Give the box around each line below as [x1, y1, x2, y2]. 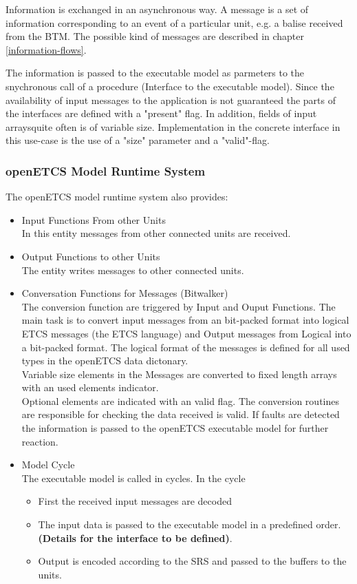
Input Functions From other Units [21, 212, 166, 227]
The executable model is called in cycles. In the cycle [21, 470, 246, 485]
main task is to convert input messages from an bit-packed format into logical [21, 313, 349, 327]
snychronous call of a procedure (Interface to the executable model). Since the [6, 79, 334, 93]
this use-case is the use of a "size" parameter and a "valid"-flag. [6, 133, 270, 147]
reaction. [21, 434, 58, 448]
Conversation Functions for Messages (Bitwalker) [21, 286, 228, 300]
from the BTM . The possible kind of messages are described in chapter [6, 29, 305, 43]
